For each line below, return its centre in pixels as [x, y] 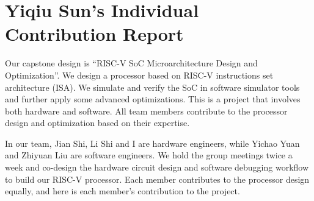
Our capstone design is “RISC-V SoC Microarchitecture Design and [131, 63]
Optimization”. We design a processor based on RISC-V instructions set [139, 75]
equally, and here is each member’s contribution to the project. [122, 191]
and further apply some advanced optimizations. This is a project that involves [153, 99]
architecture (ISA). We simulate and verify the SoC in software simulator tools [152, 87]
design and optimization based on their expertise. [97, 123]
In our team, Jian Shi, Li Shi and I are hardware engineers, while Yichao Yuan [152, 143]
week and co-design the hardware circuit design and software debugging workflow [157, 167]
